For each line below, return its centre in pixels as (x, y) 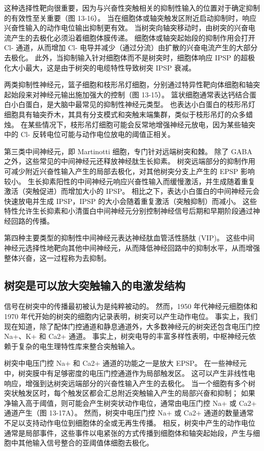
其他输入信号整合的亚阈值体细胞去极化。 (86, 443)
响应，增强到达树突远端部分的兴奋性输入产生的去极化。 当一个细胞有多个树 (130, 383)
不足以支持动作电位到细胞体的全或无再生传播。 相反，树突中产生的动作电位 (130, 422)
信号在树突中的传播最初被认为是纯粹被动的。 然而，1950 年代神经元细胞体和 (131, 306)
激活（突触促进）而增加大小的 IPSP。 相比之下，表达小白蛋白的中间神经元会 (132, 191)
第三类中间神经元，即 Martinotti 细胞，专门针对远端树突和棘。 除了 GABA (128, 151)
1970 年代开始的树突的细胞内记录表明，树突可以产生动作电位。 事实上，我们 (131, 316)
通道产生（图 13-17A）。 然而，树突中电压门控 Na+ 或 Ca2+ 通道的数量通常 (129, 413)
